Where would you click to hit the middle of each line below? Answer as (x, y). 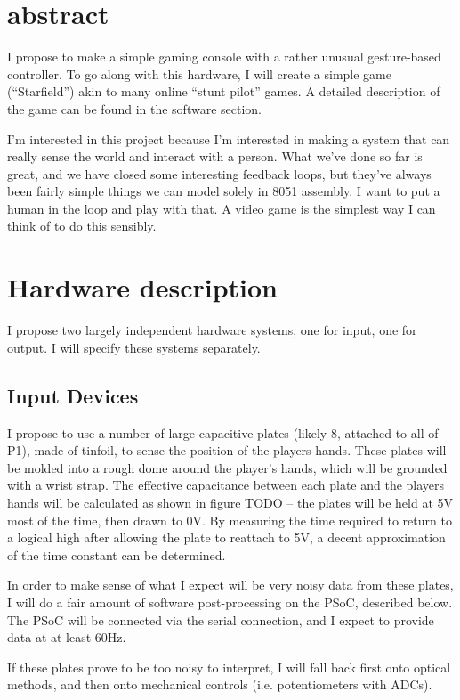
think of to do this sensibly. (82, 226)
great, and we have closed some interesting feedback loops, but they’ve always (219, 173)
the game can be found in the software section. (135, 108)
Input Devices (73, 395)
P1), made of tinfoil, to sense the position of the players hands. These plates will (227, 450)
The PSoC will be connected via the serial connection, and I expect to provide (221, 619)
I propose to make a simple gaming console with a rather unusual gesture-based (224, 57)
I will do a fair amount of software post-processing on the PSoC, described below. (230, 602)
